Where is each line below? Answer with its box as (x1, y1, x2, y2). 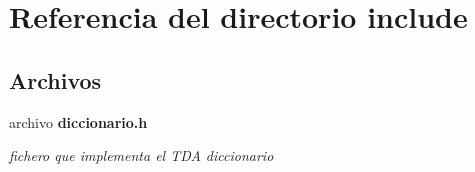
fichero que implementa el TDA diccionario (9, 145, 274, 166)
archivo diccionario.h (9, 111, 148, 132)
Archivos (9, 64, 102, 95)
